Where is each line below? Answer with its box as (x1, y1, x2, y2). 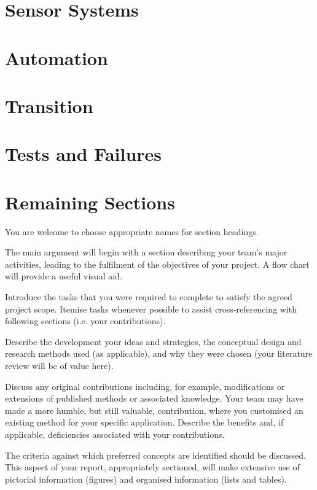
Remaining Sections (5, 189, 175, 214)
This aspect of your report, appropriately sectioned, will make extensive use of (5, 461, 300, 473)
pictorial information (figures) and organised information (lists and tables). (5, 472, 287, 485)
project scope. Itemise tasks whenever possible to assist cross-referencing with (5, 302, 297, 315)
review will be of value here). (5, 359, 114, 371)
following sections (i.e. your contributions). (5, 314, 166, 327)
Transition (5, 93, 93, 118)
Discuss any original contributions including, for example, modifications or (5, 379, 285, 392)
